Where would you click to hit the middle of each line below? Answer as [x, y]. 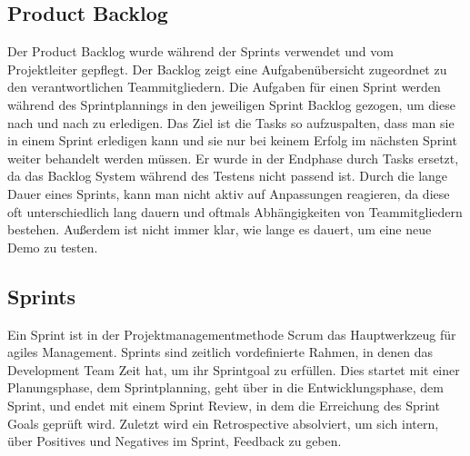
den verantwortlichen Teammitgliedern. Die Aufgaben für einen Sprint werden [224, 87]
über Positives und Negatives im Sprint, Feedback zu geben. [175, 441]
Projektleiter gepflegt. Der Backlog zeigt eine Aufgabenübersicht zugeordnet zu [227, 69]
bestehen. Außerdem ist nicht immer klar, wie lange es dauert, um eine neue [220, 229]
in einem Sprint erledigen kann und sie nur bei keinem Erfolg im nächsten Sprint [232, 140]
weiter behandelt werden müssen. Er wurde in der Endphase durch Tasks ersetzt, [233, 158]
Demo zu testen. [53, 247]
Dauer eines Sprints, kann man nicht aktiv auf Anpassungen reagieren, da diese [229, 193]
